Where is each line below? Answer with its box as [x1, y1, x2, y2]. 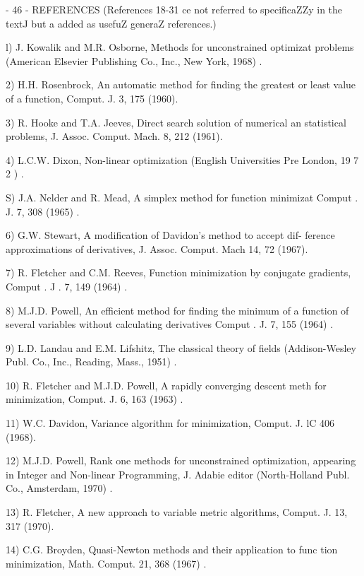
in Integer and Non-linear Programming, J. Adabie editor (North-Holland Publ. [6, 466, 350, 481]
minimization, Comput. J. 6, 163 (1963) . [6, 392, 183, 406]
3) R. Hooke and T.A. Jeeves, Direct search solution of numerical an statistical [6, 114, 346, 129]
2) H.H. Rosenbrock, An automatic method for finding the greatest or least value [6, 77, 356, 92]
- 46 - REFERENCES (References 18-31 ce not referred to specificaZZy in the [6, 2, 343, 16]
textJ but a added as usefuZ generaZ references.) [6, 16, 217, 30]
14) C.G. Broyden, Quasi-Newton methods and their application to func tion [6, 542, 338, 557]
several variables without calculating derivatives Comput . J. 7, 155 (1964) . [6, 317, 334, 331]
